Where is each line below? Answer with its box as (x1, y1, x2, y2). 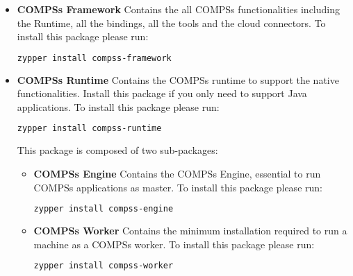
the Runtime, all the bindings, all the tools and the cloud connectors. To (17, 15, 326, 30)
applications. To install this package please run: (17, 99, 220, 114)
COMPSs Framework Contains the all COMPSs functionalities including (17, 2, 340, 16)
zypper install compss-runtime (17, 123, 162, 134)
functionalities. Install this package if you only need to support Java (17, 86, 307, 101)
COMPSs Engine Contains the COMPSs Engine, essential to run (33, 166, 321, 180)
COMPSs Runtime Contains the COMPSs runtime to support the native (17, 72, 339, 87)
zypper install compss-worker (33, 261, 174, 271)
